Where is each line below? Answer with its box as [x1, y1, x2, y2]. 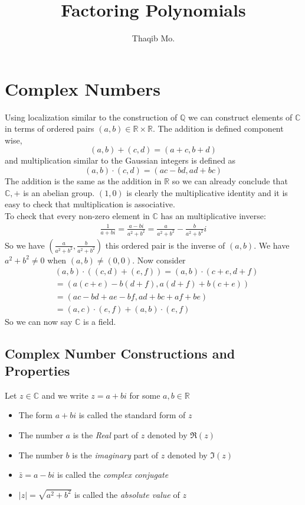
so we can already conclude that [172, 175, 288, 187]
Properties [5, 361, 70, 379]
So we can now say [5, 315, 73, 327]
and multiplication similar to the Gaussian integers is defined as [5, 154, 236, 167]
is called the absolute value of [74, 488, 180, 500]
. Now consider [132, 253, 186, 266]
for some [129, 389, 160, 401]
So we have [5, 239, 45, 251]
